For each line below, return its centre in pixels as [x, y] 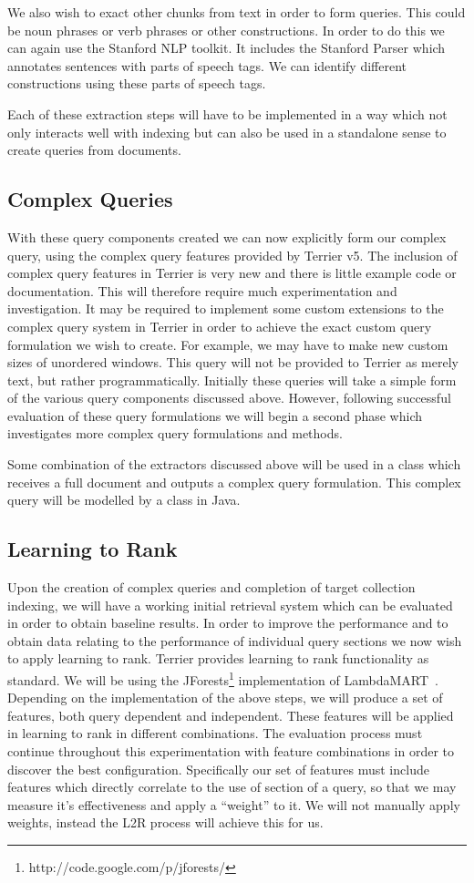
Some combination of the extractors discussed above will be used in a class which [234, 464]
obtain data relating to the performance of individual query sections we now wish [235, 640]
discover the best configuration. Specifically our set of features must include [218, 769]
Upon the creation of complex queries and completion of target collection [211, 587]
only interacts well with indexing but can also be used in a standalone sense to [227, 132]
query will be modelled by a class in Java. [124, 500]
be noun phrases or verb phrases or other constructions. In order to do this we [226, 30]
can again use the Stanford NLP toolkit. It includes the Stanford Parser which [227, 48]
